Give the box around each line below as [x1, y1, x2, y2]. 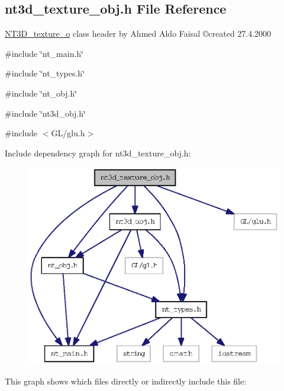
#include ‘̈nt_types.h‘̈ [5, 67, 85, 79]
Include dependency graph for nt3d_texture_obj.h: [5, 146, 191, 159]
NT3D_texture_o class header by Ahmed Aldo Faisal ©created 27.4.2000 [5, 27, 272, 40]
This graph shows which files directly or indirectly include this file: [5, 374, 247, 387]
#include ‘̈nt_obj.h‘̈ [5, 86, 78, 99]
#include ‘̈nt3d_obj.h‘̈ [5, 107, 86, 119]
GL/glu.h [51, 127, 85, 139]
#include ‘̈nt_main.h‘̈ [5, 47, 84, 59]
